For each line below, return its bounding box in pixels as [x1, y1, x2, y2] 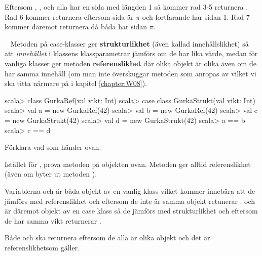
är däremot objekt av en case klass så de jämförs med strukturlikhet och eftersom [5, 205, 258, 216]
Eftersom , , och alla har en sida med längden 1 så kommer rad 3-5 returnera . [5, 2, 248, 12]
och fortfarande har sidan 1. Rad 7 [142, 11, 250, 22]
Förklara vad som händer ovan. [5, 142, 101, 152]
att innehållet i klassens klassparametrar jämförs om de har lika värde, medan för [5, 48, 258, 59]
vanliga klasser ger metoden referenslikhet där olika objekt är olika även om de [5, 58, 256, 68]
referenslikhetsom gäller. [5, 242, 80, 252]
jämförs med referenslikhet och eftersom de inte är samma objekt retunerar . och [5, 195, 255, 206]
